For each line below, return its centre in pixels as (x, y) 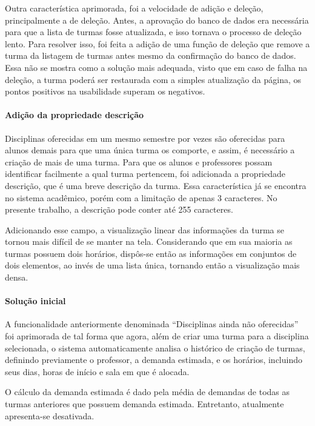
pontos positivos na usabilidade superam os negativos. (105, 91)
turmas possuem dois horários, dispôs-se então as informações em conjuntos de (151, 253)
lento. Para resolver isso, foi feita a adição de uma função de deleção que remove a (157, 43)
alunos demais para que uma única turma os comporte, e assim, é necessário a (150, 150)
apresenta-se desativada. (50, 415)
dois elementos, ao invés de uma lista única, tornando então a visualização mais (152, 265)
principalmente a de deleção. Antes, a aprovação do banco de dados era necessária (157, 20)
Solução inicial (35, 301)
